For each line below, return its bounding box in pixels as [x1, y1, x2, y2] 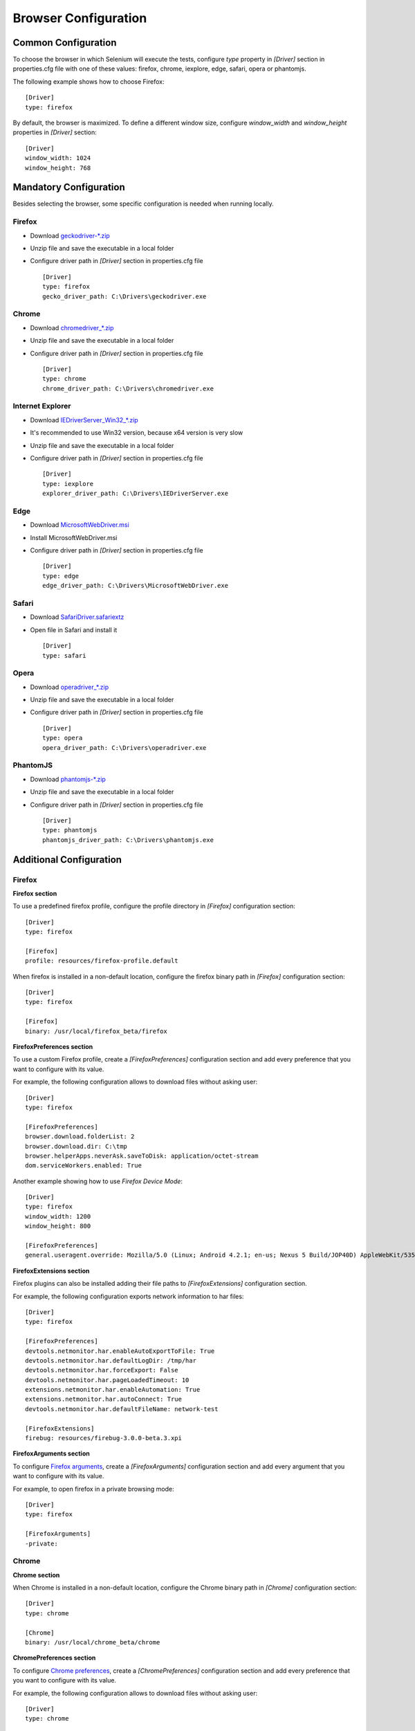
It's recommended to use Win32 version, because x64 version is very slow [30, 429, 243, 437]
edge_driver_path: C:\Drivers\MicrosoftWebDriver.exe [42, 582, 228, 590]
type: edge [42, 572, 80, 580]
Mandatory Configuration [12, 181, 125, 193]
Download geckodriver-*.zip [30, 231, 110, 240]
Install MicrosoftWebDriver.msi [30, 533, 118, 541]
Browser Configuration [12, 10, 147, 26]
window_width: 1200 [25, 1212, 91, 1220]
